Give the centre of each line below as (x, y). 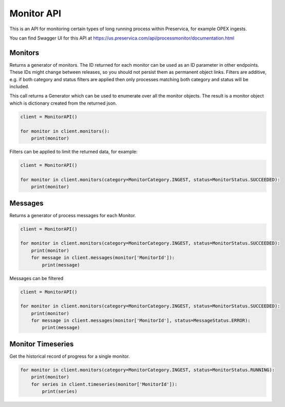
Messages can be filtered (36, 278)
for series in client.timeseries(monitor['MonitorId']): (104, 384)
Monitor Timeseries (42, 344)
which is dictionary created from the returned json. (63, 103)
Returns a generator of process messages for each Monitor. (73, 215)
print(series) (60, 392)
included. (19, 87)
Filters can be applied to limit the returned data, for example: (74, 151)
